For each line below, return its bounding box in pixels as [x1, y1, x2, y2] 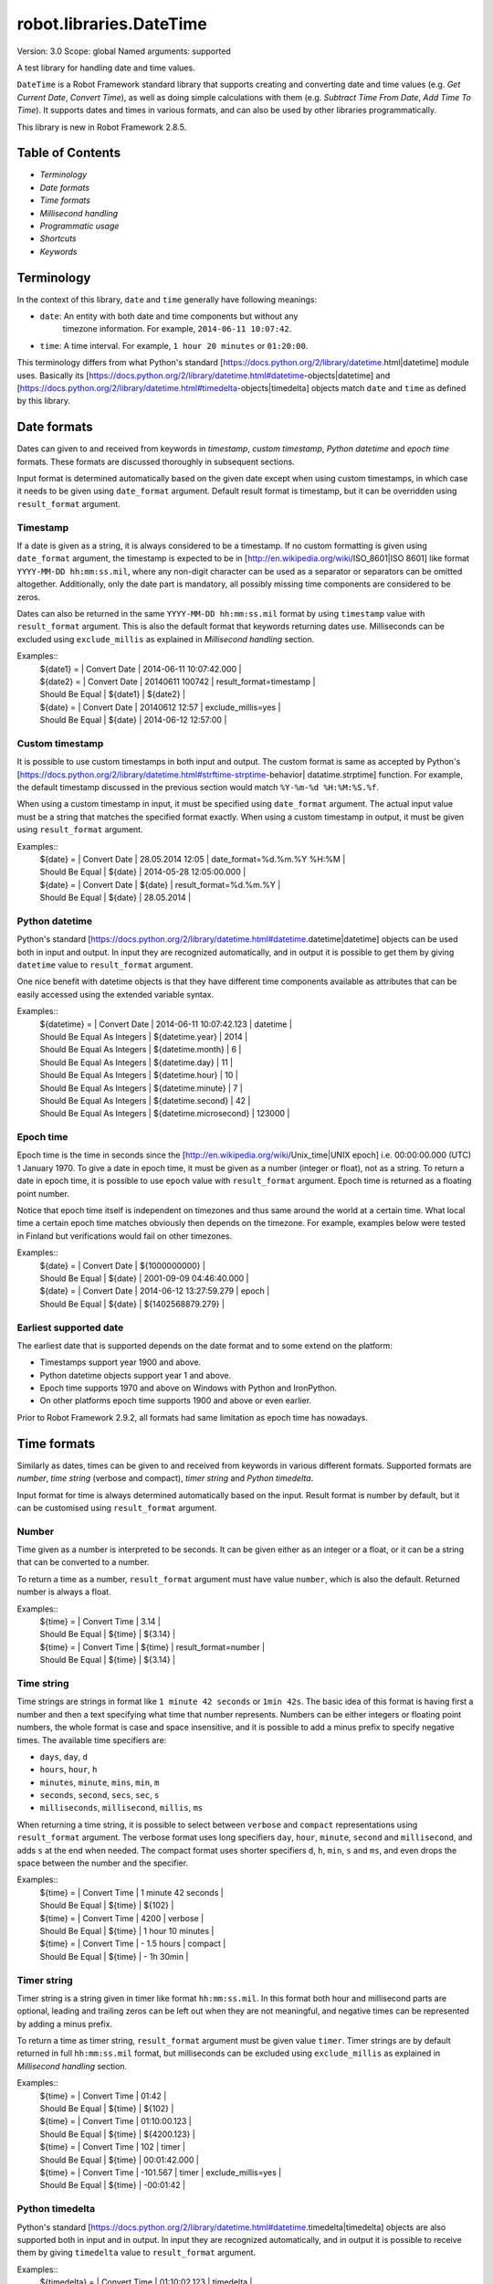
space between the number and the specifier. [16, 1857, 189, 1868]
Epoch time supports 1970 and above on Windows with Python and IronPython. [39, 1382, 338, 1393]
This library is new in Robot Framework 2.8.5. [16, 122, 187, 132]
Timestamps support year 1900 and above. [39, 1357, 202, 1368]
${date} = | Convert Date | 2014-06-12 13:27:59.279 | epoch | [39, 1285, 270, 1296]
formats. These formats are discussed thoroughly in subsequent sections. [16, 456, 296, 467]
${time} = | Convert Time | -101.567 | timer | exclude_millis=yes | [39, 2167, 282, 2178]
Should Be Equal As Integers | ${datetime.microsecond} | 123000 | [39, 1108, 290, 1119]
